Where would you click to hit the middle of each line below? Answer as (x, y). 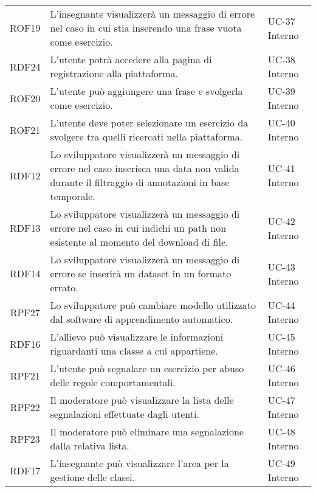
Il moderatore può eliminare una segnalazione (147, 431)
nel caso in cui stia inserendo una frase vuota (146, 28)
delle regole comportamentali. (113, 382)
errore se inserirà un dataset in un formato (141, 273)
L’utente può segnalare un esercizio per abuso (147, 368)
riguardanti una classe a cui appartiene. (134, 351)
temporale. (73, 196)
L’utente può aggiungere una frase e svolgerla (146, 91)
